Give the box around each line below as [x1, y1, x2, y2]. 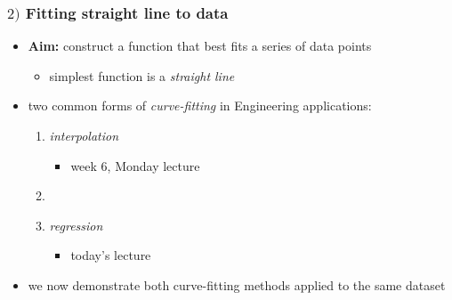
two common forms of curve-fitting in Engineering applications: [28, 96, 372, 115]
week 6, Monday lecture [70, 156, 200, 174]
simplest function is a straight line [49, 66, 235, 85]
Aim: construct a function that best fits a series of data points [28, 36, 372, 55]
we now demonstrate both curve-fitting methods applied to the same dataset [28, 276, 446, 295]
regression [49, 215, 103, 234]
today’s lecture [70, 246, 151, 264]
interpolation [49, 126, 119, 145]
